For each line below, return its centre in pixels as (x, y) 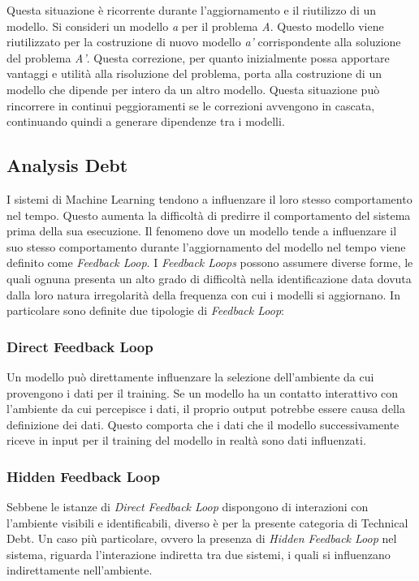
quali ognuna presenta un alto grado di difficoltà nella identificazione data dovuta (209, 278)
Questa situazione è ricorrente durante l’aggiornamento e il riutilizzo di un (192, 10)
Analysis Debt (67, 165)
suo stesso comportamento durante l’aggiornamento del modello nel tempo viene (206, 246)
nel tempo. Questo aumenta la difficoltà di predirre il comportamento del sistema (209, 215)
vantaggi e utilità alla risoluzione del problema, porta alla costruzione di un (194, 73)
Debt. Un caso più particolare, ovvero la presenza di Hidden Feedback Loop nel (202, 538)
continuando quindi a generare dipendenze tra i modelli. (146, 121)
